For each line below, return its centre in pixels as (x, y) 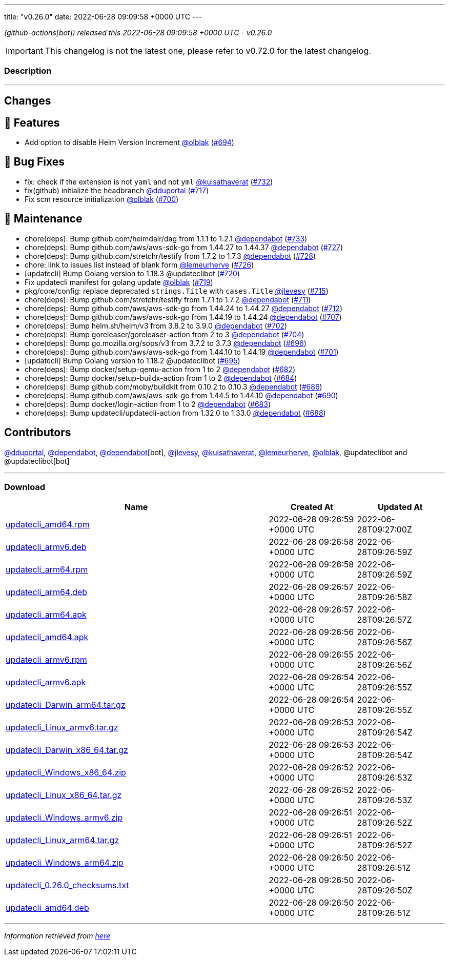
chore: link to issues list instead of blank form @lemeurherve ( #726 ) (139, 264)
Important (24, 51)
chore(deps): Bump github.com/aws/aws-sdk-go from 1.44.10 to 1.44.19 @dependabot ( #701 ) (182, 352)
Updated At (400, 507)
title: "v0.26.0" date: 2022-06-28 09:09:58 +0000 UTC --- (103, 17)
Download (25, 487)
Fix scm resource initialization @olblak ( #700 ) (102, 199)
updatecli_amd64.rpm (48, 525)
